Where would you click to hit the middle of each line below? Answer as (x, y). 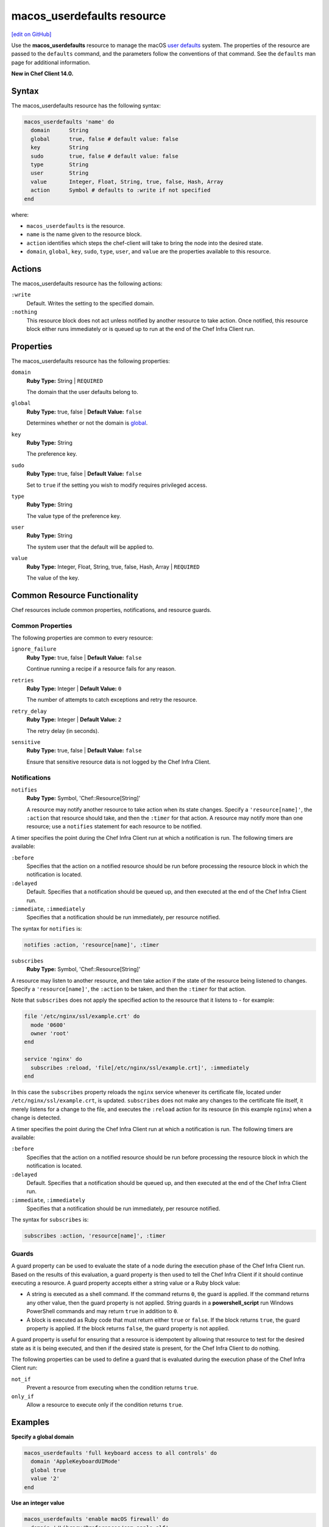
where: (20, 214)
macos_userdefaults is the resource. (76, 225)
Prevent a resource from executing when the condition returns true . (112, 1388)
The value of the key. (53, 578)
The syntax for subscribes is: (50, 1220)
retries (23, 680)
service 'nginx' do (53, 1059)
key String (60, 148)
